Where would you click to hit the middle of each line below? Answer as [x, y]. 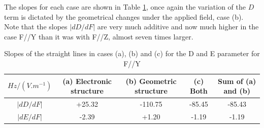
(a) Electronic [87, 81]
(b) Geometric [151, 81]
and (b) [237, 91]
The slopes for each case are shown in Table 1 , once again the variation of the [125, 7]
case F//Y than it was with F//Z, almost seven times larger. [99, 36]
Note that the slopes [36, 27]
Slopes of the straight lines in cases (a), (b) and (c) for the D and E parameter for [132, 53]
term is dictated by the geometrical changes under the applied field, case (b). [124, 16]
